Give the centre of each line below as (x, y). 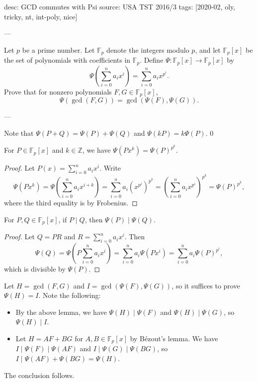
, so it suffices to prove (206, 285)
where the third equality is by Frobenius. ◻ (71, 203)
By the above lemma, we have (61, 312)
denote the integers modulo (148, 49)
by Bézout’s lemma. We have (174, 338)
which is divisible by (35, 269)
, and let (208, 49)
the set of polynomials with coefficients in (67, 60)
